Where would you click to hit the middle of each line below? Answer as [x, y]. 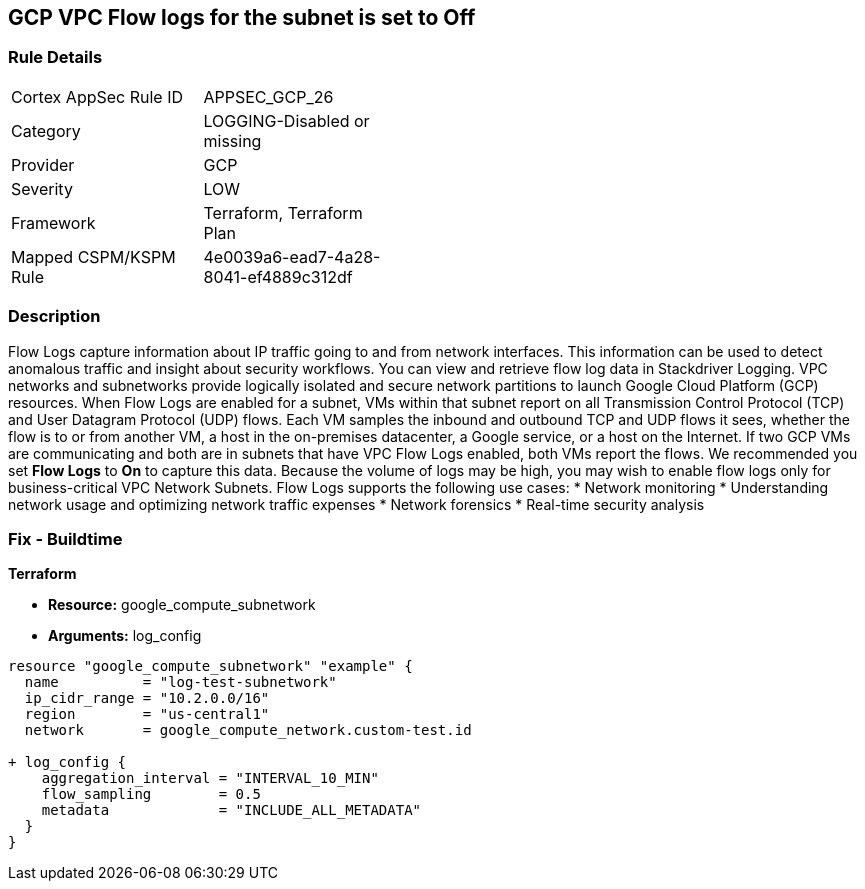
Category [46, 130]
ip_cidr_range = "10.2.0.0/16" [147, 698]
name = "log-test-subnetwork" [180, 682]
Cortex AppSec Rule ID [97, 96]
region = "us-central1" [147, 714]
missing [232, 140]
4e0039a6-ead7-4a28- [292, 256]
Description [54, 316]
